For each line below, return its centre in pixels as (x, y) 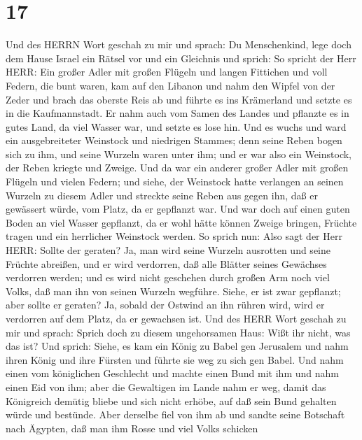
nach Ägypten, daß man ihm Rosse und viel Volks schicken (132, 428)
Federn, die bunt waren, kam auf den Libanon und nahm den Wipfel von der (170, 85)
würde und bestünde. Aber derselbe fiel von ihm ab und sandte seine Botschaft (175, 414)
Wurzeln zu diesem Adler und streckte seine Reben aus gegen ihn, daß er (162, 195)
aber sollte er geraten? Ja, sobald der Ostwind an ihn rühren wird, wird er (165, 305)
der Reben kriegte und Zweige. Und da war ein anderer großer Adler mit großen (177, 168)
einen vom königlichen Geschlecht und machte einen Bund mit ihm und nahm (172, 373)
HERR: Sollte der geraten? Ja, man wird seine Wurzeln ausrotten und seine (168, 250)
